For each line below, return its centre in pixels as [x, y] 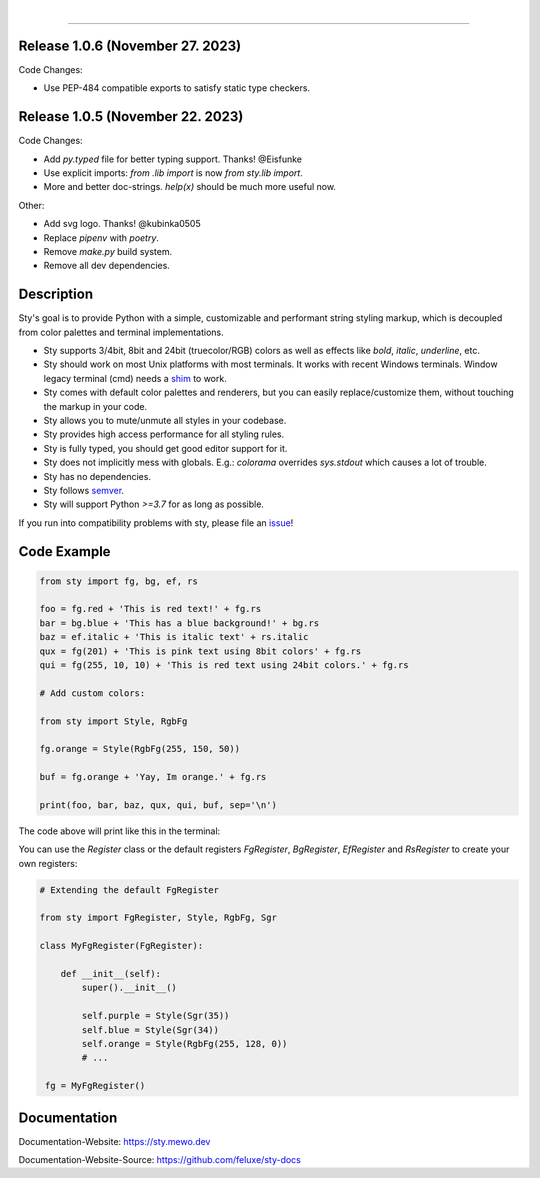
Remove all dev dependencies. [106, 266]
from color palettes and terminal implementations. [121, 332]
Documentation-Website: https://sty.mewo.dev [114, 1141]
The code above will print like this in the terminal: [119, 831]
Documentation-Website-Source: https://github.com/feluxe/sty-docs [160, 1160]
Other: [31, 205]
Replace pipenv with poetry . [101, 237]
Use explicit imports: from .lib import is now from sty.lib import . [173, 172]
